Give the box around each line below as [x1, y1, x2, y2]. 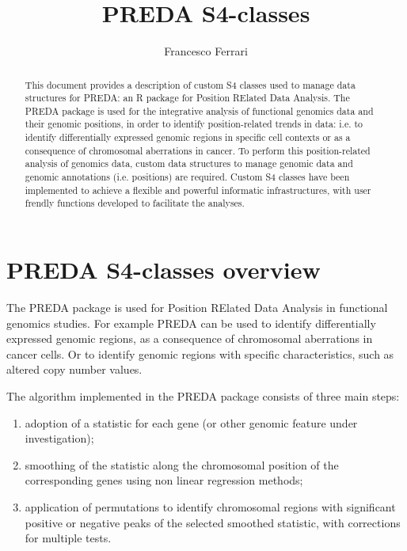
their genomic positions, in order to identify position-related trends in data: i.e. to [25, 117, 363, 131]
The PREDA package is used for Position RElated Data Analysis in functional [6, 299, 388, 316]
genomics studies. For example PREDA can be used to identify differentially [6, 314, 376, 331]
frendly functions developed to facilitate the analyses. [25, 196, 245, 210]
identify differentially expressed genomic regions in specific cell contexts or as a [25, 131, 351, 144]
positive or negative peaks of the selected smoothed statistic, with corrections [25, 514, 401, 530]
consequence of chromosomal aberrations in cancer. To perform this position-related [25, 143, 371, 157]
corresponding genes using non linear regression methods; [25, 472, 303, 488]
